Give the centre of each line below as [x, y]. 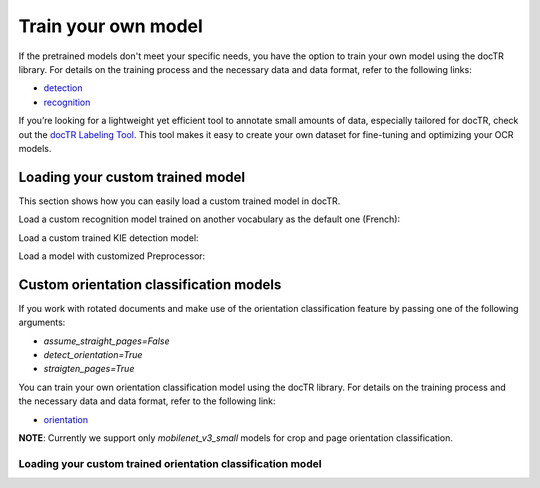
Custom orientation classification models [150, 284]
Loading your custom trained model [131, 176]
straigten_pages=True [89, 369]
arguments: [42, 322]
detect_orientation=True [93, 355]
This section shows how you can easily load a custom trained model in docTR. [179, 201]
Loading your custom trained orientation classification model [170, 463]
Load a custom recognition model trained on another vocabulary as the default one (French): [209, 219]
